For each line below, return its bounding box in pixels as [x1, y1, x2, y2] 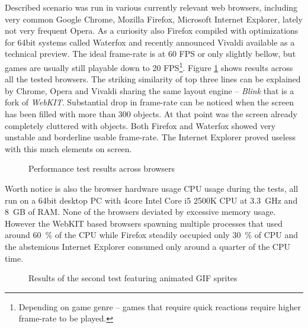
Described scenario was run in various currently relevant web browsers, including [5, 1, 298, 13]
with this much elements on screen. [5, 142, 132, 155]
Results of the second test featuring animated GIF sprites [28, 272, 238, 284]
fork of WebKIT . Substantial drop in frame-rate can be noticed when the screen [5, 96, 294, 108]
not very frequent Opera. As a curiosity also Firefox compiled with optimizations [5, 24, 299, 37]
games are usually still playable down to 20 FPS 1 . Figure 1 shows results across [5, 59, 293, 73]
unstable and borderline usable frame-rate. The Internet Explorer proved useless [5, 131, 296, 143]
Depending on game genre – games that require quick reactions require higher [18, 300, 301, 313]
